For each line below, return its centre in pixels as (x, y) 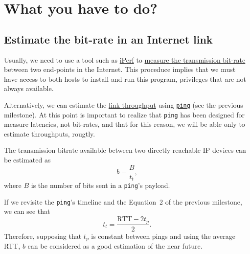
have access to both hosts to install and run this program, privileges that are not (125, 79)
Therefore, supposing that (43, 236)
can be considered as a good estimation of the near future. (115, 246)
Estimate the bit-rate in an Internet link (108, 39)
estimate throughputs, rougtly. (50, 133)
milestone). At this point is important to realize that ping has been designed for (124, 114)
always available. (29, 88)
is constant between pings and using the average (163, 236)
